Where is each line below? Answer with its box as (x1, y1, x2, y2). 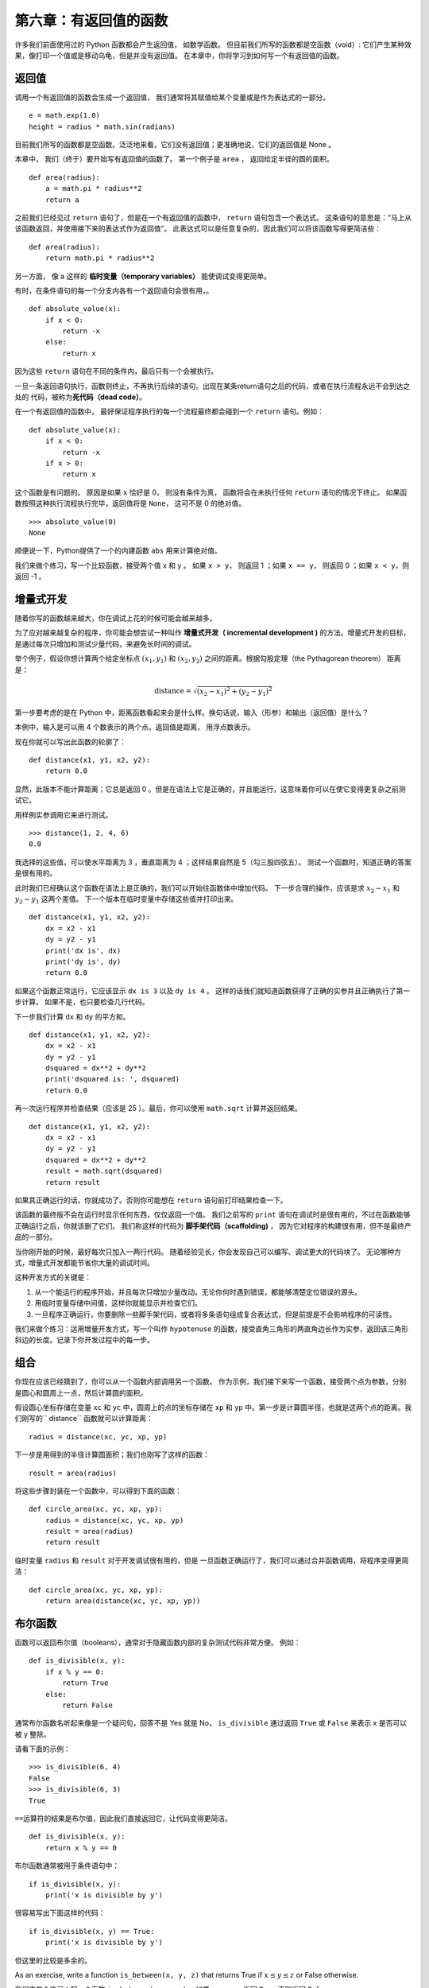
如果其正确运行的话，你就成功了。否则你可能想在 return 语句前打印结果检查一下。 (14, 1195, 288, 1205)
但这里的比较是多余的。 (14, 1955, 91, 1965)
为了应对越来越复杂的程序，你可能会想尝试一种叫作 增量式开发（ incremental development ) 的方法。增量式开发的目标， (14, 628, 411, 638)
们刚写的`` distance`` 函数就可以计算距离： (14, 1414, 154, 1423)
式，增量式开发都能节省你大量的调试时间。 (14, 1257, 154, 1268)
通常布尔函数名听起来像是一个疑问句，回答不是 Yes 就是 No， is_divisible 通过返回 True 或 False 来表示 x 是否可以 (14, 1718, 407, 1728)
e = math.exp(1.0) (29, 111, 101, 120)
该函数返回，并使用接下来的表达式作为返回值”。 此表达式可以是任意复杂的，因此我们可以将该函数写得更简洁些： (14, 223, 382, 234)
